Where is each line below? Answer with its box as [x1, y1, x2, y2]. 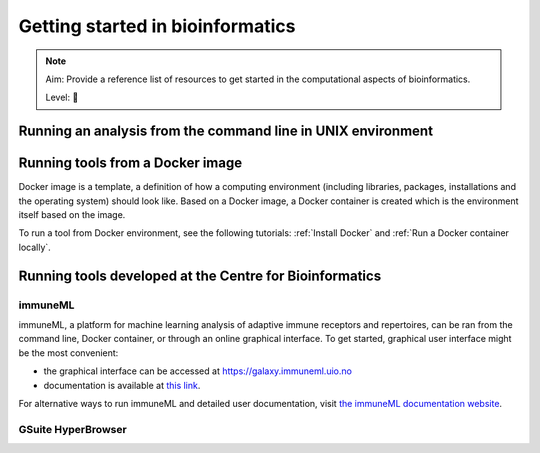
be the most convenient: [18, 346, 119, 359]
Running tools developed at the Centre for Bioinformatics [18, 267, 382, 284]
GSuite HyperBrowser [18, 422, 127, 436]
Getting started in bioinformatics [18, 15, 296, 37]
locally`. [18, 241, 52, 253]
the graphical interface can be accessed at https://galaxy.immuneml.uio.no [43, 365, 352, 377]
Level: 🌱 [45, 91, 79, 104]
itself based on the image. [18, 209, 126, 221]
